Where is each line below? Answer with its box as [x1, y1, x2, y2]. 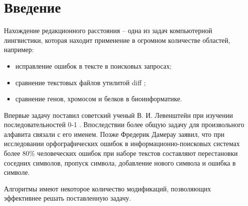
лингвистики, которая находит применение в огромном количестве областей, [4, 35, 230, 45]
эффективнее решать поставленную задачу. [4, 193, 131, 203]
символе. [4, 167, 30, 177]
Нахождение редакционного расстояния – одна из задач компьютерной [4, 25, 213, 36]
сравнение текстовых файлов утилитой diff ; [15, 77, 146, 87]
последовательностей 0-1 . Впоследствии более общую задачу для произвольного [4, 119, 245, 130]
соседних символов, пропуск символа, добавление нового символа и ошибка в [4, 157, 236, 168]
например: [4, 44, 34, 55]
